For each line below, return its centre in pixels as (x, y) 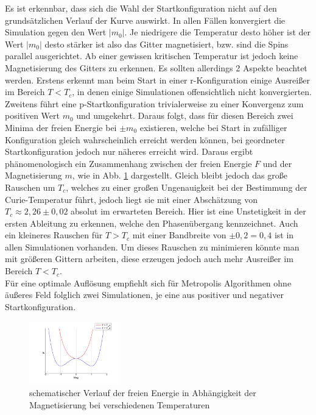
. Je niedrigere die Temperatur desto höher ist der (218, 32)
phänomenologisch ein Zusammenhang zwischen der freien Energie (128, 163)
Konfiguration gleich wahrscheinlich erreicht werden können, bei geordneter (145, 139)
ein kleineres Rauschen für (54, 235)
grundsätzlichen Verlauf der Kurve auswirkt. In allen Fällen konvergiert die (145, 20)
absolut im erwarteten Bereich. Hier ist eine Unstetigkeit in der (188, 211)
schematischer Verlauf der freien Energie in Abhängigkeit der (143, 392)
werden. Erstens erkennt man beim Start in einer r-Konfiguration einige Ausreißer (157, 80)
